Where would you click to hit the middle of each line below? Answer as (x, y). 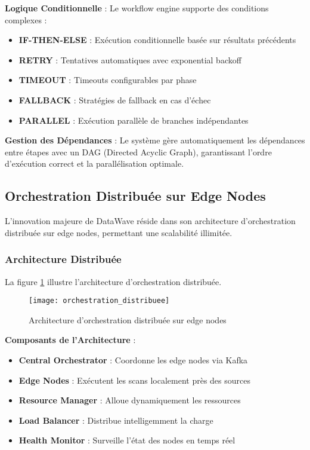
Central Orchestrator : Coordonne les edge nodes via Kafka (133, 359)
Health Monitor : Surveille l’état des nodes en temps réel (127, 440)
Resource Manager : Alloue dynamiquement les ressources (130, 400)
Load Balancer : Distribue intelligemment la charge (116, 420)
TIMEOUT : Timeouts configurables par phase (108, 80)
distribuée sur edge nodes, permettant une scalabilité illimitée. (119, 232)
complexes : (26, 19)
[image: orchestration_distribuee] (99, 301)
